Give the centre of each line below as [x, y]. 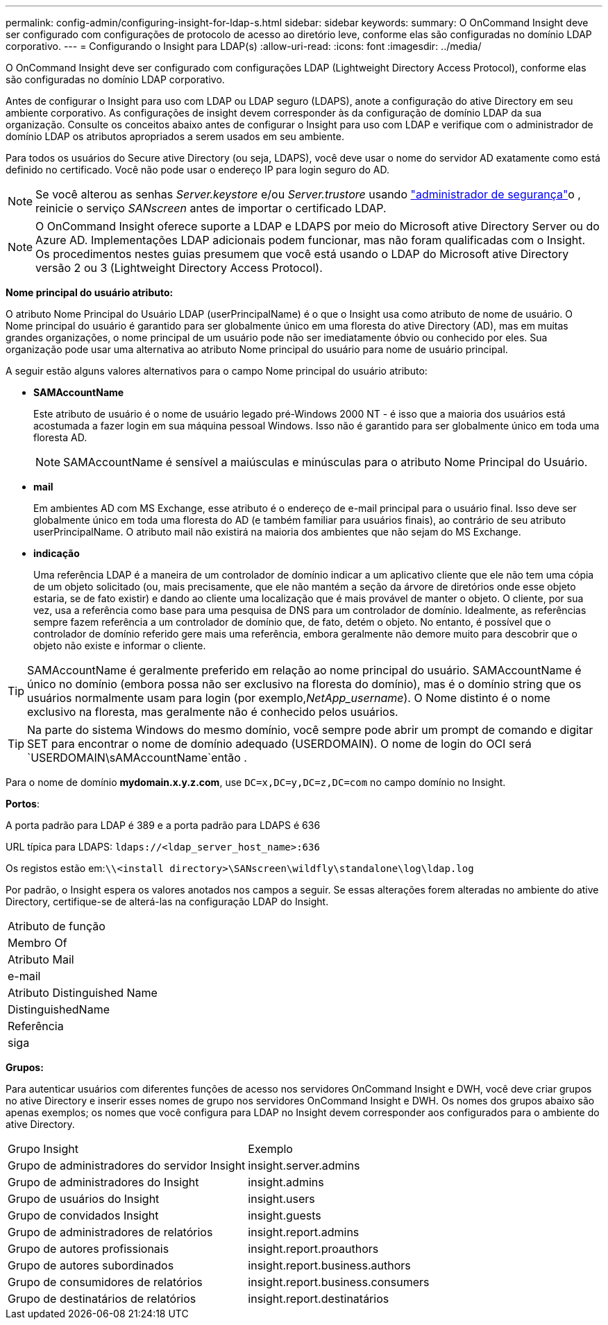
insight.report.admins [304, 1232]
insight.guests [285, 1215]
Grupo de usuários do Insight [84, 1199]
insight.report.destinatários [319, 1299]
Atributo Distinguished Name [83, 993]
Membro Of [37, 943]
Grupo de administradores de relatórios [110, 1232]
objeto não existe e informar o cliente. [120, 646]
